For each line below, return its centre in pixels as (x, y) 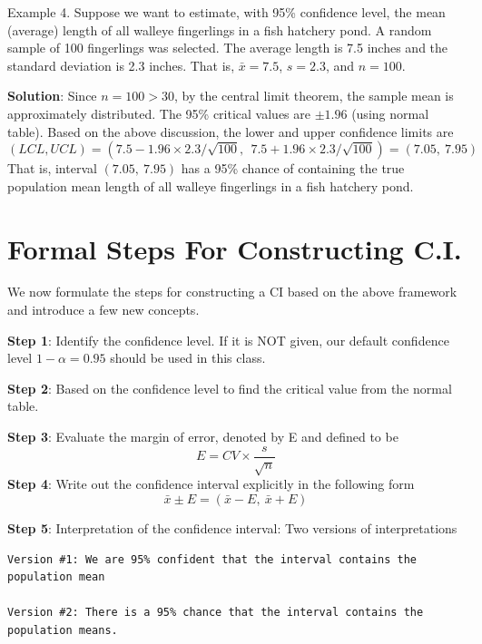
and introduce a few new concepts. (103, 310)
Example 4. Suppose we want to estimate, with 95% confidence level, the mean (226, 12)
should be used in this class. (188, 358)
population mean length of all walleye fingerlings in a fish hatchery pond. (211, 185)
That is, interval (52, 168)
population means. (63, 631)
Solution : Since (52, 96)
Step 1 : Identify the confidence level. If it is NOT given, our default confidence (228, 340)
